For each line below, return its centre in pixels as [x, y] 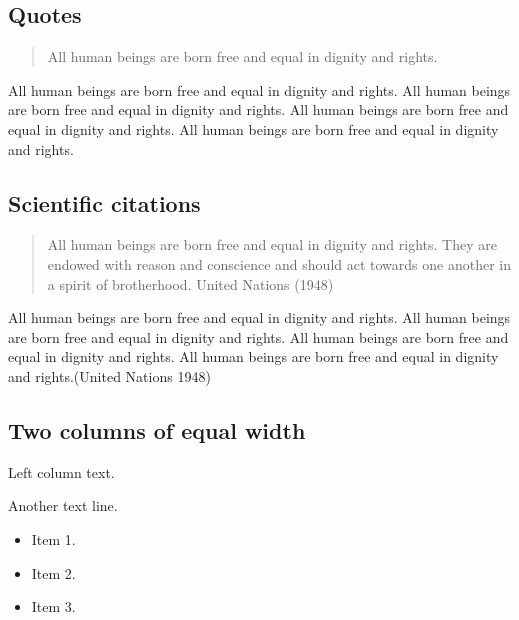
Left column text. [61, 471]
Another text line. [63, 505]
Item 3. [53, 606]
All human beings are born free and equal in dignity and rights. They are [272, 244]
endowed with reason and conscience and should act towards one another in [279, 263]
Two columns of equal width [157, 429]
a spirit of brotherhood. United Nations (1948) [190, 283]
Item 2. [53, 572]
